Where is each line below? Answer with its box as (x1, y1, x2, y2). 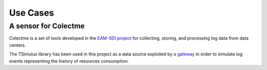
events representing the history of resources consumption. (9, 58, 129, 64)
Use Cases (9, 7, 54, 18)
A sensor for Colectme (9, 22, 85, 30)
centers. (9, 42, 26, 48)
